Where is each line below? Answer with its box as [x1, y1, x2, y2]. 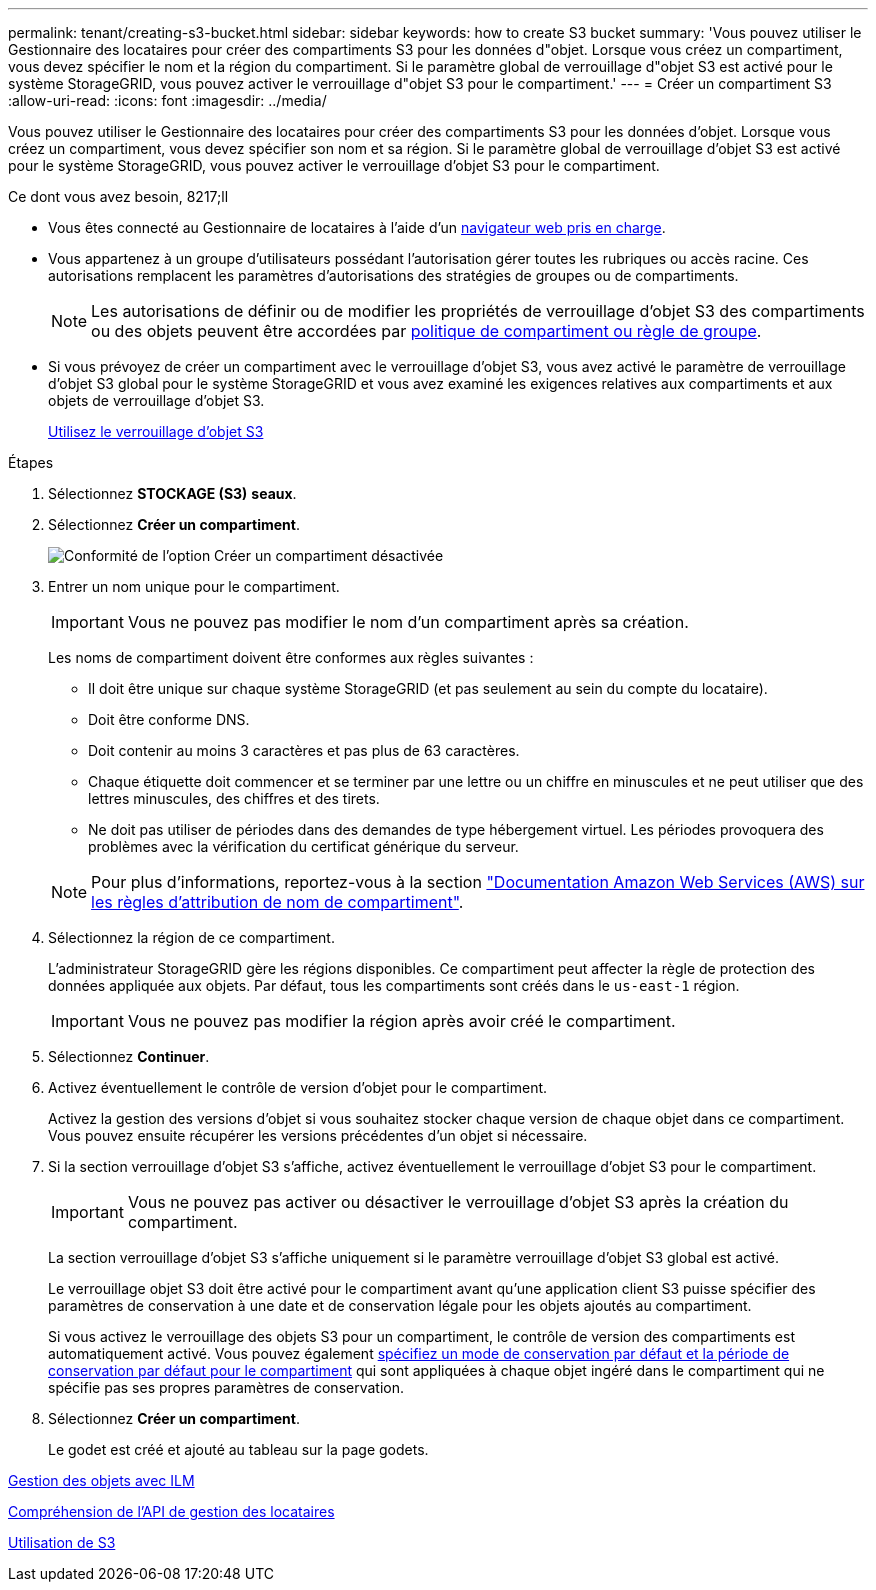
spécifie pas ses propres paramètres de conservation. [48, 1379, 405, 1396]
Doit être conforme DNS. [88, 711, 250, 728]
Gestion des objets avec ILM [8, 1472, 195, 1489]
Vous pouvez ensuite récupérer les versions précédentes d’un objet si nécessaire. [48, 1127, 588, 1144]
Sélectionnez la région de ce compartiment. [48, 929, 335, 946]
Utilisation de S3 [8, 1534, 116, 1551]
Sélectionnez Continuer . [48, 1048, 210, 1065]
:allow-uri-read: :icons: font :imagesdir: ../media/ [8, 92, 327, 109]
